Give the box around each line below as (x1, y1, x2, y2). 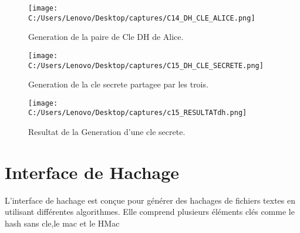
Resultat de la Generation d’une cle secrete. (28, 126, 186, 138)
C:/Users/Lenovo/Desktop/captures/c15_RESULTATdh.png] (28, 109, 247, 117)
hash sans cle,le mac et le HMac (5, 217, 120, 229)
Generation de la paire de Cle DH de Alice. (28, 31, 184, 43)
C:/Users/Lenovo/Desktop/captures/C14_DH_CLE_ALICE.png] (28, 13, 255, 22)
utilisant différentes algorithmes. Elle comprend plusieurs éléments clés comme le (5, 205, 295, 218)
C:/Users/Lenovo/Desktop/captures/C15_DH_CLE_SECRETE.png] (28, 61, 264, 70)
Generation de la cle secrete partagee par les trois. (28, 78, 208, 90)
